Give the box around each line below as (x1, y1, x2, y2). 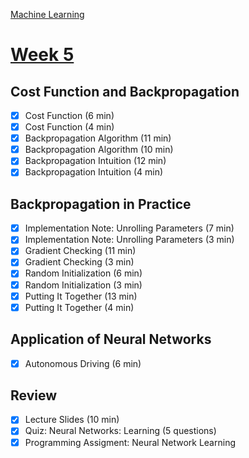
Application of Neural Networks (10, 331, 212, 348)
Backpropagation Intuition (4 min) (24, 166, 164, 178)
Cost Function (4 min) (24, 121, 115, 133)
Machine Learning (10, 9, 85, 20)
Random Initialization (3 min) (24, 279, 143, 291)
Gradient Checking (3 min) (24, 256, 135, 268)
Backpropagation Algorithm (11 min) (24, 132, 172, 144)
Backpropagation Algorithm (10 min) (24, 144, 174, 156)
